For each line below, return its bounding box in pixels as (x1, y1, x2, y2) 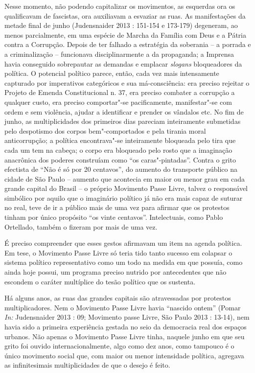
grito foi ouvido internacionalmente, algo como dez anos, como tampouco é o (4, 341, 234, 351)
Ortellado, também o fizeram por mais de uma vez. (4, 221, 158, 232)
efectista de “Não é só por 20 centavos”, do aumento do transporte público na (4, 164, 237, 174)
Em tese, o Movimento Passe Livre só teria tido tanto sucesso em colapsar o (4, 247, 232, 257)
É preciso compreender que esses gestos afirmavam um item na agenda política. (4, 238, 242, 248)
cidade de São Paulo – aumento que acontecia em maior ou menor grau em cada (4, 173, 245, 184)
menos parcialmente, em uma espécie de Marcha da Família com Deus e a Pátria (4, 29, 246, 40)
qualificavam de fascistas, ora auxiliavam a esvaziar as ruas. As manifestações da (4, 10, 246, 21)
